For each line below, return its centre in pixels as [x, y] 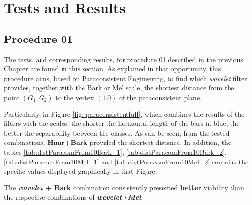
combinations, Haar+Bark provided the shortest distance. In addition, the [117, 142]
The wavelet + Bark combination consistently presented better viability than [124, 187]
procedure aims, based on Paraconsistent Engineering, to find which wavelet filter [126, 78]
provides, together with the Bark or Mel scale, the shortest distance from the [119, 88]
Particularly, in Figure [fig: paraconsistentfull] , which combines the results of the [124, 113]
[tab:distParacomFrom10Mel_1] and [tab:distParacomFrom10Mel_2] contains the [126, 161]
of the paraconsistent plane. [161, 97]
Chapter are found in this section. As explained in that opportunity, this [113, 69]
